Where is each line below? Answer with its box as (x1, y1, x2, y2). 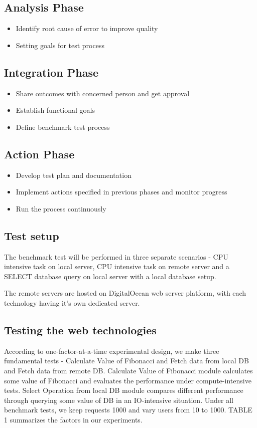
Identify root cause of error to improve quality (16, 23, 158, 34)
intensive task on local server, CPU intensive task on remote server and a (4, 261, 229, 272)
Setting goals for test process (16, 40, 104, 50)
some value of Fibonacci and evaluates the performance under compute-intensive (4, 375, 251, 385)
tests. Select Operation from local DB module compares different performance (4, 385, 243, 395)
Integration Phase (4, 64, 99, 80)
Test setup (4, 228, 59, 243)
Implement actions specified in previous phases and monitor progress (16, 186, 227, 197)
